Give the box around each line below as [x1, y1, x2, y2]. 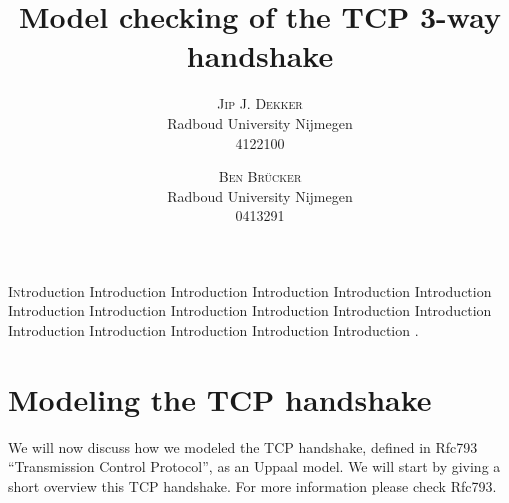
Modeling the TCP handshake [8, 378, 432, 419]
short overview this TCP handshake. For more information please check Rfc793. [8, 475, 497, 496]
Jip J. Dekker [217, 93, 303, 114]
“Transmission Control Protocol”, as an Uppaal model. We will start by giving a [8, 456, 501, 477]
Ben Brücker [218, 166, 302, 187]
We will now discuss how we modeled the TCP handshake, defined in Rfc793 [8, 436, 478, 457]
